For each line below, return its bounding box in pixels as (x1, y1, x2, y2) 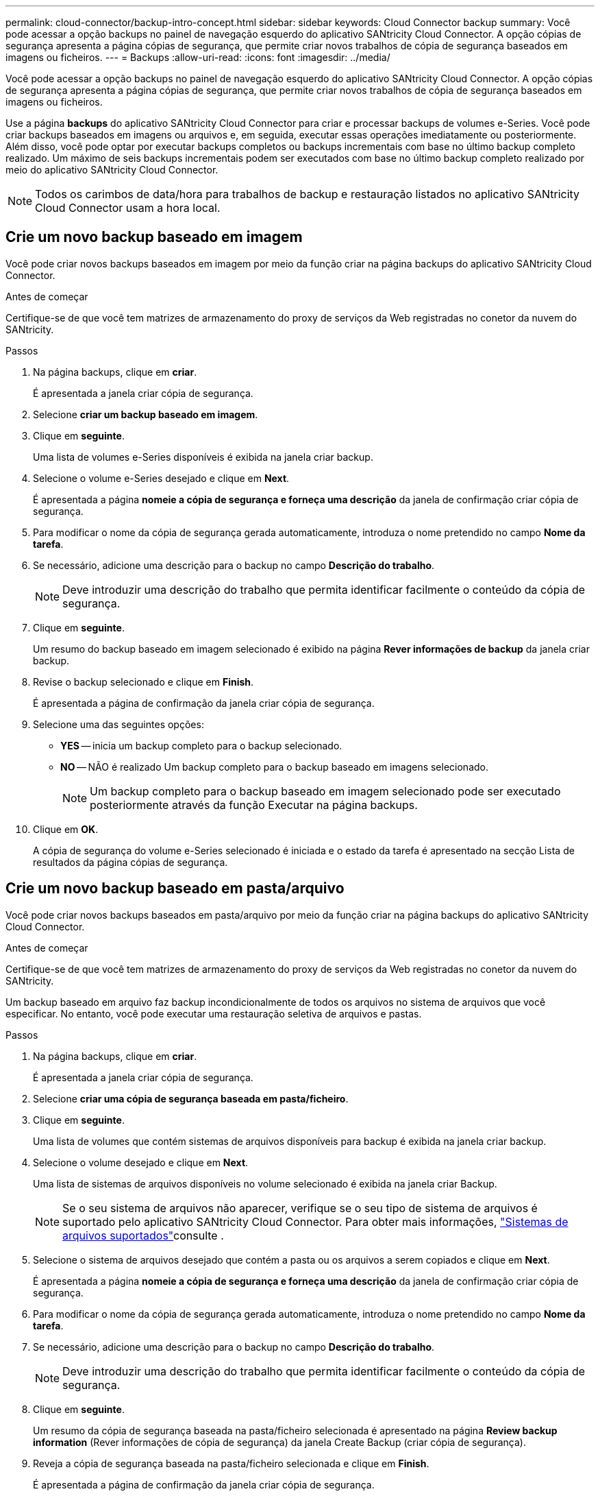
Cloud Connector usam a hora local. (35, 201, 221, 215)
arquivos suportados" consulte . (62, 1228, 224, 1242)
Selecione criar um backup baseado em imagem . (33, 408, 258, 420)
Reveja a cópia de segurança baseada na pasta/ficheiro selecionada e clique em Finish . (33, 1457, 429, 1469)
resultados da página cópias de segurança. (33, 856, 228, 868)
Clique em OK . (33, 823, 99, 835)
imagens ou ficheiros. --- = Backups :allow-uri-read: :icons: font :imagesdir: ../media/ (5, 51, 390, 63)
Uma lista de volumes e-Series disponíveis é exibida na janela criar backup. (33, 450, 373, 463)
